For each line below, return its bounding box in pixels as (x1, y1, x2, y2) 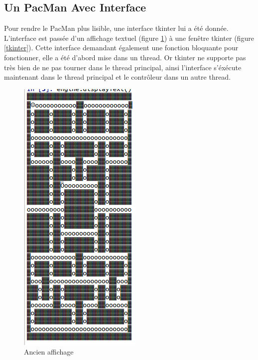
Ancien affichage (24, 347, 74, 357)
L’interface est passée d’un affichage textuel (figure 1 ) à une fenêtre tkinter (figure (4, 32, 254, 43)
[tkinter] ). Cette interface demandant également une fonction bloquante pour (4, 42, 239, 53)
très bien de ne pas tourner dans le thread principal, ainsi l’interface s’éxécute (4, 62, 242, 72)
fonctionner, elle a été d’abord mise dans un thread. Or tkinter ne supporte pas (4, 52, 246, 62)
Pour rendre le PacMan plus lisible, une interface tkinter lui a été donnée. (4, 23, 229, 33)
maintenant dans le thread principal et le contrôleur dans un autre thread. (4, 72, 231, 82)
